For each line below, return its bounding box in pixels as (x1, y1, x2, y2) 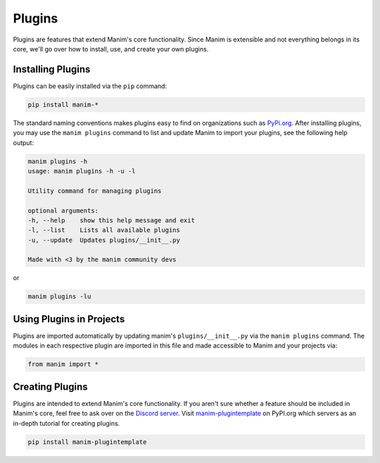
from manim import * (27, 360, 99, 369)
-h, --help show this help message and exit (27, 216, 195, 224)
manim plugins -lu (27, 293, 91, 300)
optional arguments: (27, 206, 99, 215)
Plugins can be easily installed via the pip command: (13, 82, 167, 90)
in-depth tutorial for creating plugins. (13, 419, 120, 427)
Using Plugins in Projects (13, 313, 125, 325)
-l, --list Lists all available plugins (27, 226, 181, 234)
